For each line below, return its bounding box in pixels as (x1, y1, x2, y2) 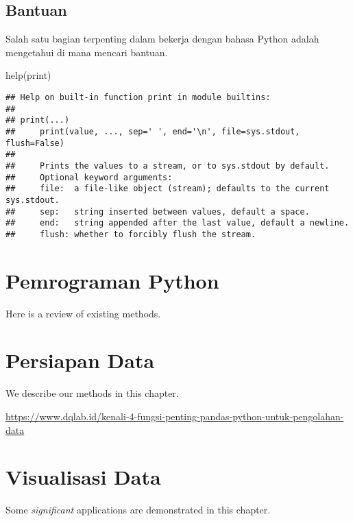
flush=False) (5, 138, 64, 148)
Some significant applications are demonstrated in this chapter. (5, 502, 271, 517)
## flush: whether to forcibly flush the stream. (5, 229, 256, 239)
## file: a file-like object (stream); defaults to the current (5, 184, 330, 194)
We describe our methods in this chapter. (5, 386, 179, 400)
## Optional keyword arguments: (5, 172, 173, 182)
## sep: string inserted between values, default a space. (5, 206, 310, 217)
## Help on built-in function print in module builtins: (5, 92, 271, 102)
